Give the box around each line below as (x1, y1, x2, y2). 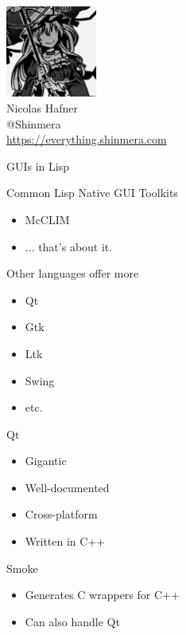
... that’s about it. (25, 238, 113, 254)
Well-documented (25, 479, 110, 495)
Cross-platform (25, 506, 98, 523)
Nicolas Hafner (6, 99, 78, 116)
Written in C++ (25, 533, 106, 550)
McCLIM (25, 211, 70, 227)
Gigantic (25, 452, 67, 469)
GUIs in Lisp (6, 157, 70, 174)
